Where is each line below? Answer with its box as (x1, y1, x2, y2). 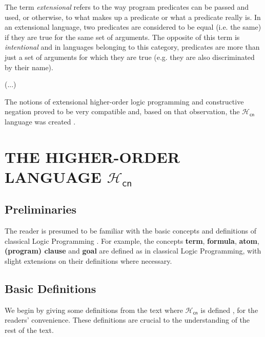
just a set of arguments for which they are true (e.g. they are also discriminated (5, 51, 255, 62)
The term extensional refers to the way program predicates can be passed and (5, 2, 249, 12)
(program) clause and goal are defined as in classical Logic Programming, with (5, 245, 261, 256)
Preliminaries (5, 201, 77, 217)
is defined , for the (200, 304, 258, 315)
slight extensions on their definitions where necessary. (5, 256, 172, 266)
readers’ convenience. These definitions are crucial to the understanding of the (5, 314, 250, 325)
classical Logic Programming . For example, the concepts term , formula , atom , (5, 235, 259, 246)
